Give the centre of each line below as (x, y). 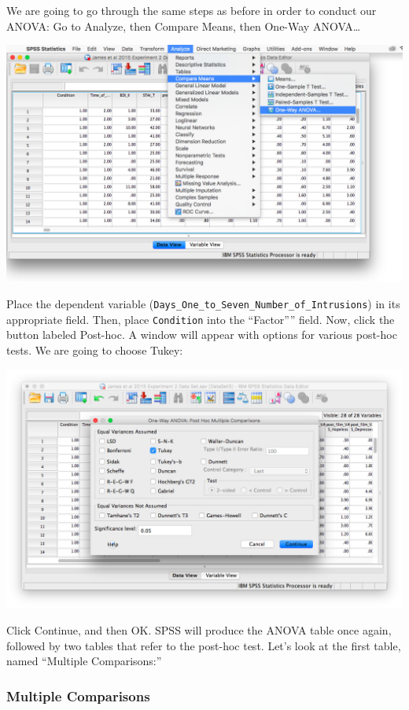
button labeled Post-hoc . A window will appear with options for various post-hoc (202, 335)
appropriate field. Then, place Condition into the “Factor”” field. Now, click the (201, 319)
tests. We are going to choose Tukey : (95, 349)
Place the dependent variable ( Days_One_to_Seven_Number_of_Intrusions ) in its (203, 303)
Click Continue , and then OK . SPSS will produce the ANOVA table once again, (199, 630)
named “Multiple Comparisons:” (84, 661)
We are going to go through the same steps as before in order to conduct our (192, 10)
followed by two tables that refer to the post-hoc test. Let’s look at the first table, (204, 645)
